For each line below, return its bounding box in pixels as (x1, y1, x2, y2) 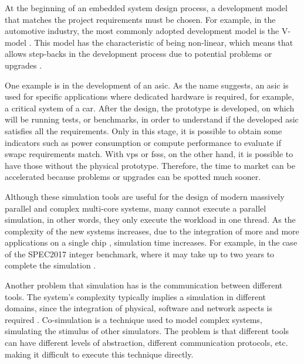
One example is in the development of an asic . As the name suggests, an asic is (5, 79, 289, 91)
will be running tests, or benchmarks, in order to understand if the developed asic (5, 113, 299, 125)
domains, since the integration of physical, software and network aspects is (5, 302, 273, 314)
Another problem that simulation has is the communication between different (5, 279, 283, 291)
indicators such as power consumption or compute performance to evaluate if (5, 136, 282, 148)
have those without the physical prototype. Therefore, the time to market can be (5, 159, 295, 171)
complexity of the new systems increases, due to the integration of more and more (5, 224, 299, 237)
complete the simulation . (5, 259, 96, 271)
